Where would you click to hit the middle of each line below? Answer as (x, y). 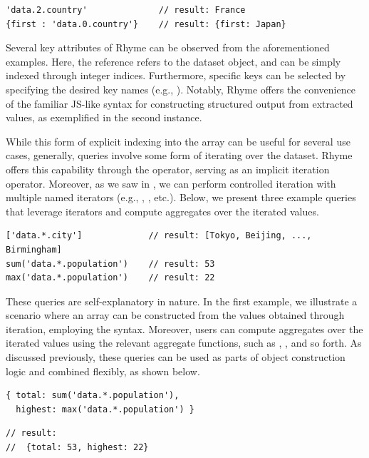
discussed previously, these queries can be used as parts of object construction (176, 357)
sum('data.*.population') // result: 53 (110, 264)
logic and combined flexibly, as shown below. (103, 371)
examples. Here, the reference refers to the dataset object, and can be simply (173, 61)
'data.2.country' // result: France (126, 10)
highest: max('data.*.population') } (105, 409)
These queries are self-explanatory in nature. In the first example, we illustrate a (182, 301)
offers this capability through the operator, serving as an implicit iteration (168, 169)
